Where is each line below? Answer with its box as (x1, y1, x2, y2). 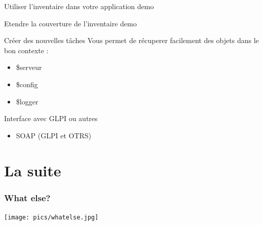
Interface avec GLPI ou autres (4, 113, 98, 124)
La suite (4, 160, 61, 180)
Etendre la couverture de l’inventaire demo (4, 18, 137, 28)
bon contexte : (4, 45, 49, 55)
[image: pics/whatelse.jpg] (4, 213, 99, 221)
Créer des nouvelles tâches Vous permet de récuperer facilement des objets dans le (4, 35, 259, 46)
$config (16, 79, 38, 89)
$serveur (16, 62, 42, 72)
